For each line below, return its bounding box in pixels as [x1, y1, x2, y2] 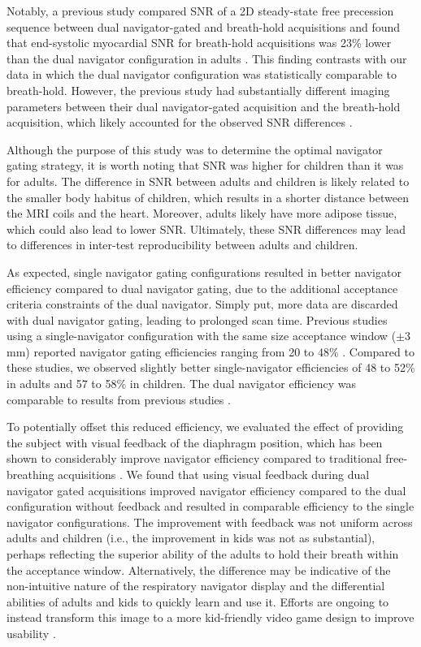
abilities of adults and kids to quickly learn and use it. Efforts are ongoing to [7, 593, 389, 610]
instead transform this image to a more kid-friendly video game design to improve [7, 609, 414, 626]
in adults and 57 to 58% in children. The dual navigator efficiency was [7, 375, 356, 392]
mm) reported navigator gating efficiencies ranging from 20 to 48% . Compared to [7, 343, 414, 360]
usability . [7, 624, 56, 641]
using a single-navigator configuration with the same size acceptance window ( [7, 327, 397, 344]
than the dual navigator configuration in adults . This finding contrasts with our [7, 50, 407, 67]
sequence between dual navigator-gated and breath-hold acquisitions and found [7, 18, 401, 35]
